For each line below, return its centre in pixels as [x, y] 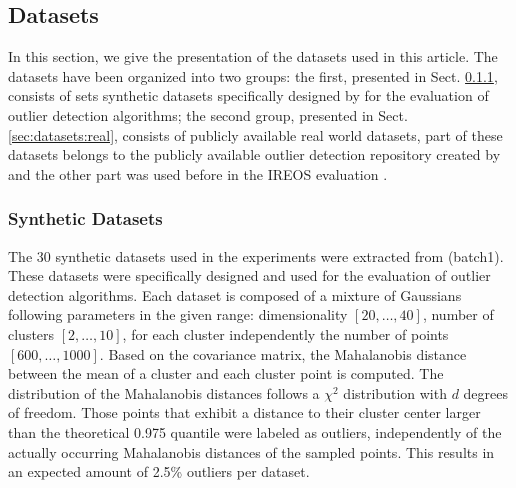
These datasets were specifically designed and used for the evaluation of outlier [249, 275]
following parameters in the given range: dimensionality [178, 314]
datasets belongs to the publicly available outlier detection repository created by [254, 154]
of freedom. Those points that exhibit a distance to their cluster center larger [244, 412]
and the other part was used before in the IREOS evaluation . [198, 173]
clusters [31, 333]
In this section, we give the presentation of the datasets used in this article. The [253, 56]
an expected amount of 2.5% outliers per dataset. [159, 471]
